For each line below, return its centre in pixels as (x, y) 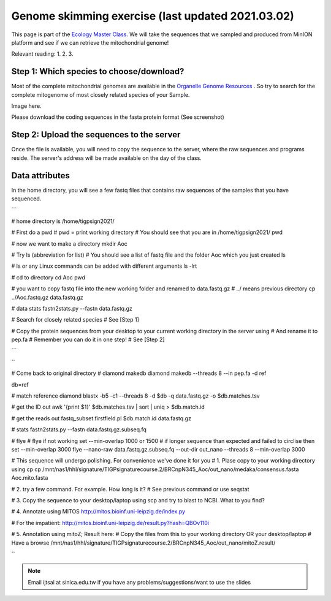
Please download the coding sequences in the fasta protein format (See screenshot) (118, 117)
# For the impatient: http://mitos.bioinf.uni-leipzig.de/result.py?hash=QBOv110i (110, 523)
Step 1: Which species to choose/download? (98, 71)
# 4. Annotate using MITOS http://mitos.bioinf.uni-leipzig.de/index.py (98, 512)
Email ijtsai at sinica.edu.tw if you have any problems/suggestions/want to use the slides (139, 582)
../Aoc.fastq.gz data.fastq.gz (47, 297)
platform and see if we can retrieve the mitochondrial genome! (90, 42)
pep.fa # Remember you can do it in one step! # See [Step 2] (88, 339)
